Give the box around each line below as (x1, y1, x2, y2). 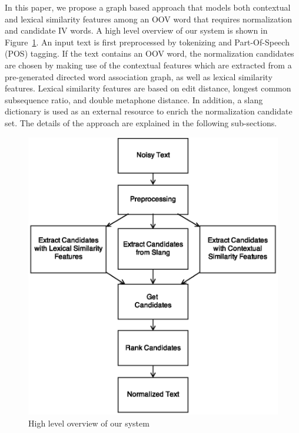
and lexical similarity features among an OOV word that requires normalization (5, 12, 293, 25)
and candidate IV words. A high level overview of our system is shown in (5, 24, 268, 37)
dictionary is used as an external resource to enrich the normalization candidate (5, 105, 293, 117)
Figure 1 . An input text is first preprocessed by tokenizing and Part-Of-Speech (5, 35, 290, 48)
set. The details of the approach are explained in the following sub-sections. (5, 116, 277, 129)
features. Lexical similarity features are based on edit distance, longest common (5, 82, 291, 94)
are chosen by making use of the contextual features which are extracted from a (5, 58, 292, 71)
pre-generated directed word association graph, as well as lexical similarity (5, 70, 273, 83)
